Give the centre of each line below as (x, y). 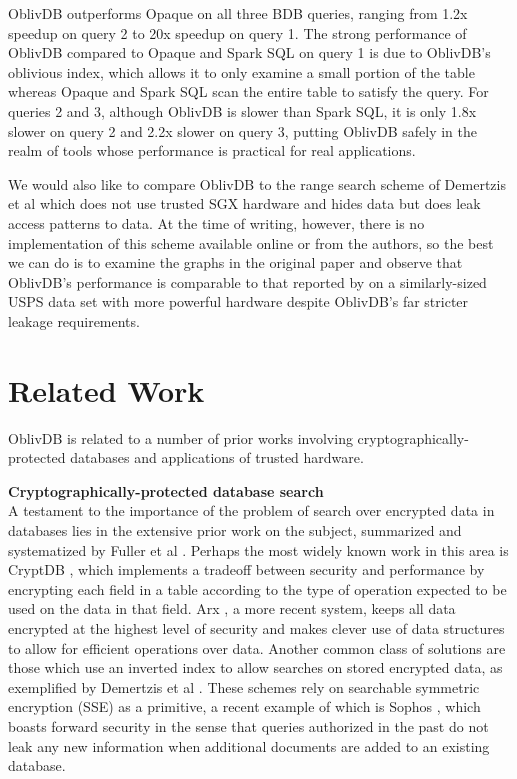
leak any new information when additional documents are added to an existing (249, 745)
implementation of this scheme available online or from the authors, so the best (251, 242)
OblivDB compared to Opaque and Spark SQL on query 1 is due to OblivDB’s (249, 52)
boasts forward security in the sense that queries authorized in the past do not (248, 725)
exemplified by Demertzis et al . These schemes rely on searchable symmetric (244, 686)
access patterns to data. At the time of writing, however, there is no (216, 222)
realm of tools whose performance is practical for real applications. (212, 150)
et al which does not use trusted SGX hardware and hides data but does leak (244, 203)
